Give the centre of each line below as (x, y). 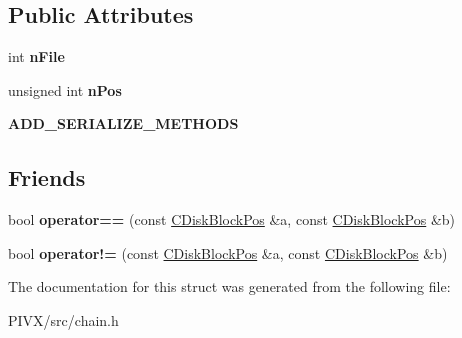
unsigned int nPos (65, 89)
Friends (47, 177)
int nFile (36, 56)
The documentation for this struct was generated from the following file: (229, 286)
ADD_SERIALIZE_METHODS (123, 123)
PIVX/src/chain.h (63, 319)
